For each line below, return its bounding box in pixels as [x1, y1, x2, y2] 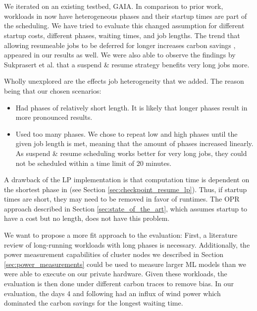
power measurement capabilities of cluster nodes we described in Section [4, 249, 224, 259]
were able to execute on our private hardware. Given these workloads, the [4, 268, 227, 279]
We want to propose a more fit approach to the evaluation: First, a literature [4, 230, 238, 240]
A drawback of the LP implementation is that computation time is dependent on [4, 174, 250, 185]
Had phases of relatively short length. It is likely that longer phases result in [15, 102, 248, 112]
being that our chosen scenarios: [4, 85, 102, 96]
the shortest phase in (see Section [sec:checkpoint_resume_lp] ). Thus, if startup [4, 184, 247, 194]
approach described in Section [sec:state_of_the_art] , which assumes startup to [4, 203, 248, 213]
